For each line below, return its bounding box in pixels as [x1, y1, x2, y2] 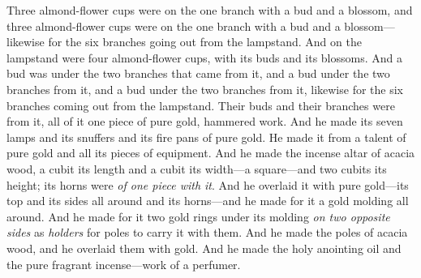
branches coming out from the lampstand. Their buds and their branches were [6, 96, 395, 113]
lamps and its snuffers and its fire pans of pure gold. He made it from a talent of [6, 128, 406, 145]
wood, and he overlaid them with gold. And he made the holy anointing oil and [6, 239, 402, 256]
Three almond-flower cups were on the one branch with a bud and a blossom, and [6, 2, 413, 18]
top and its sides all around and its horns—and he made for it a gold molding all [6, 192, 409, 209]
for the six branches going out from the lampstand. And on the [48, 33, 362, 50]
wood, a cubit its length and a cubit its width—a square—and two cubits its [6, 160, 387, 177]
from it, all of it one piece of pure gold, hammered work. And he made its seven [6, 113, 403, 130]
